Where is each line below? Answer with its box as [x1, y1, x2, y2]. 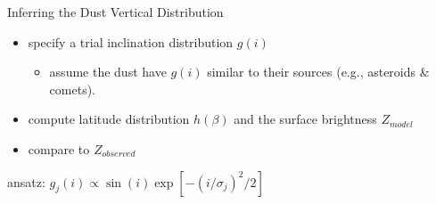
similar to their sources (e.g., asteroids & [207, 62, 430, 81]
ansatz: [7, 172, 45, 191]
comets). [49, 79, 95, 98]
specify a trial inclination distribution [28, 32, 234, 51]
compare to [28, 139, 90, 158]
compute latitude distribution [28, 110, 190, 128]
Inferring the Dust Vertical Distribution [7, 3, 224, 20]
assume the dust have [49, 62, 167, 81]
